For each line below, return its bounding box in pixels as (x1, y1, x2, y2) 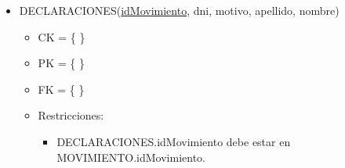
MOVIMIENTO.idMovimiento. (56, 148, 206, 165)
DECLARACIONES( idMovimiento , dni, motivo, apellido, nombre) (19, 2, 340, 18)
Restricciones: (38, 107, 104, 123)
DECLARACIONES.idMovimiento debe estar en (56, 133, 291, 149)
